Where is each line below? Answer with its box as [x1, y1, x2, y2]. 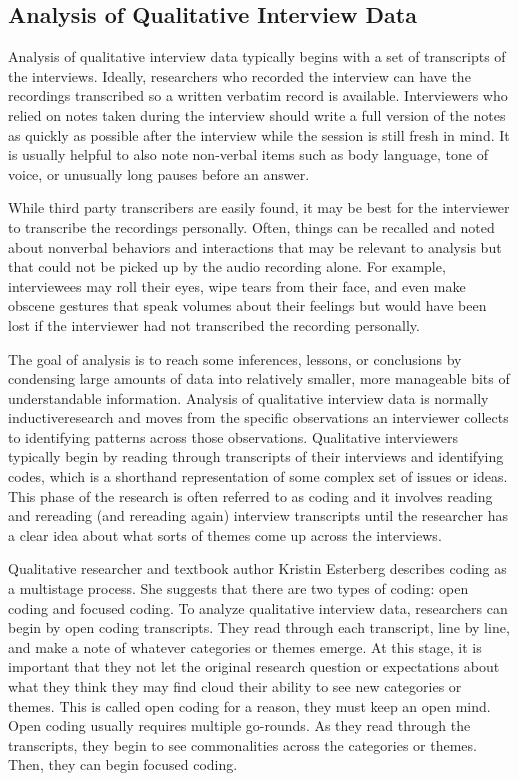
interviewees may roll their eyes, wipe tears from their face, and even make [8, 275, 466, 296]
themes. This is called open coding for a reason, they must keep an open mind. [8, 695, 491, 716]
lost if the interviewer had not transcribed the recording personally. [8, 314, 420, 335]
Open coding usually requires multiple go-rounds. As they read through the [8, 715, 471, 736]
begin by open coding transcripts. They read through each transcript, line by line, [8, 617, 510, 638]
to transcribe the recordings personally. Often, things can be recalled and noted [8, 216, 495, 237]
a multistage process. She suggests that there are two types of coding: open [8, 578, 469, 599]
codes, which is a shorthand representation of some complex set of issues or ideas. [8, 466, 508, 487]
